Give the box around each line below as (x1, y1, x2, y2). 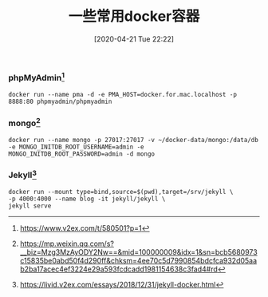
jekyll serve (8, 202, 52, 210)
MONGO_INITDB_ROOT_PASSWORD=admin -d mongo (8, 149, 156, 158)
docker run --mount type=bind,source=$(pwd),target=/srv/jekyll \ (8, 188, 234, 196)
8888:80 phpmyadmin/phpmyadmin (8, 97, 112, 105)
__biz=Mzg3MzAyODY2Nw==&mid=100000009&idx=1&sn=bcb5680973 (19, 247, 258, 257)
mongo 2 (8, 116, 41, 129)
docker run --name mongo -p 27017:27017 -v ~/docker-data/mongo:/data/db (8, 136, 259, 144)
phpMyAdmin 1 (8, 70, 65, 84)
